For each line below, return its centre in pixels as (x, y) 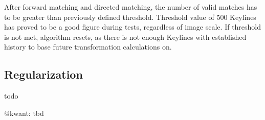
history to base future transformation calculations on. (88, 47)
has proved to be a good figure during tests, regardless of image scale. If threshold (133, 27)
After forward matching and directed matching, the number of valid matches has (131, 7)
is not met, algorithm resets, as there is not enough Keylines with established (125, 37)
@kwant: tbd (24, 113)
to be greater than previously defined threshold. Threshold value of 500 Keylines (130, 17)
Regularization (43, 74)
